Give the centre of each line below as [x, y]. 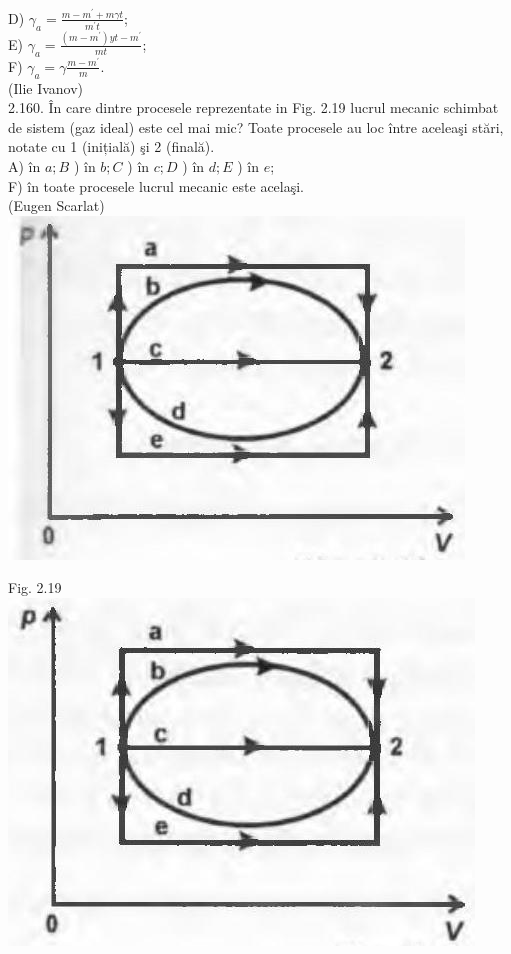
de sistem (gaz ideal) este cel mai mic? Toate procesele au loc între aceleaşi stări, [256, 126]
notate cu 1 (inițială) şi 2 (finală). [111, 146]
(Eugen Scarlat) [56, 205]
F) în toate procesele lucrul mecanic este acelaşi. [156, 185]
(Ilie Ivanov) [46, 87]
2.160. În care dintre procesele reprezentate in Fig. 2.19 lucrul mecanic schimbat [253, 107]
